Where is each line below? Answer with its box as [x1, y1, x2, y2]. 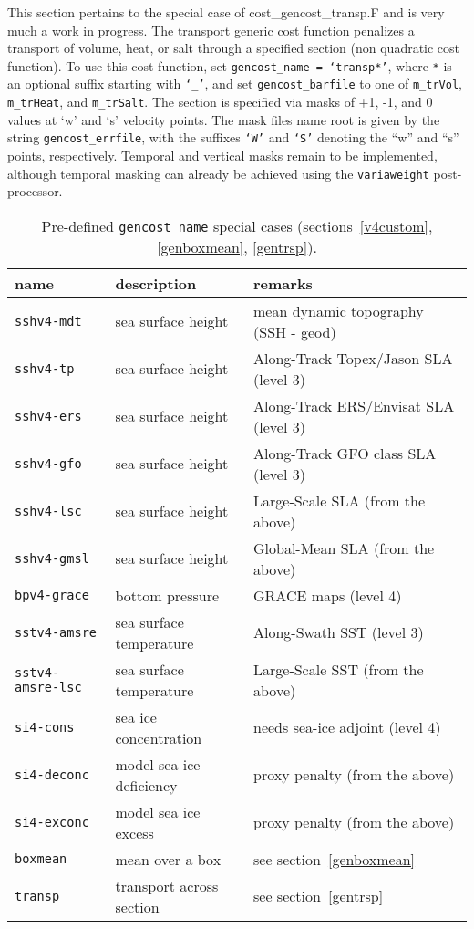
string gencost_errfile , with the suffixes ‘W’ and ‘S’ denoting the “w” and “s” [7, 128, 459, 147]
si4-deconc [15, 767, 89, 782]
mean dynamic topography [253, 299, 424, 321]
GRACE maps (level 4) [253, 584, 402, 606]
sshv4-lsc [15, 503, 82, 518]
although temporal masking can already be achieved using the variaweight [7, 163, 429, 183]
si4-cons [15, 719, 75, 735]
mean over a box [115, 848, 222, 870]
